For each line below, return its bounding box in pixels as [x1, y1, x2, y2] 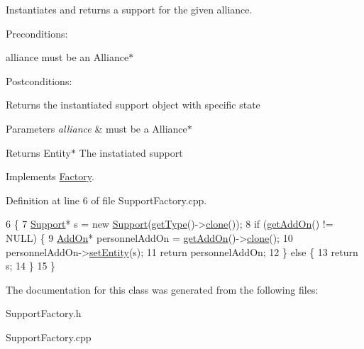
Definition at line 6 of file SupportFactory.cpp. [6, 192, 207, 207]
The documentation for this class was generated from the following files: [6, 282, 319, 297]
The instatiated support [79, 145, 183, 160]
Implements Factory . [6, 169, 94, 184]
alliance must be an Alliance [6, 50, 129, 65]
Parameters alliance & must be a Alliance [6, 121, 187, 135]
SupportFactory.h [6, 306, 82, 321]
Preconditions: [6, 26, 68, 40]
